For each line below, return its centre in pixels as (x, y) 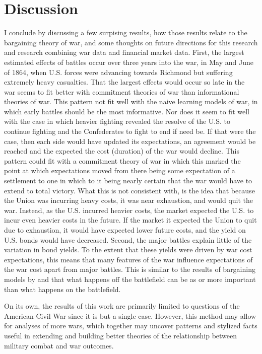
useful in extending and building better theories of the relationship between (121, 335)
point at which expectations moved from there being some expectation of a (120, 170)
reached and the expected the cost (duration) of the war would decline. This (122, 151)
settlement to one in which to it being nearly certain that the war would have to (128, 181)
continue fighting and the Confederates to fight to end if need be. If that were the (130, 131)
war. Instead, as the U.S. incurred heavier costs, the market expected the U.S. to (129, 210)
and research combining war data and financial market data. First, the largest (124, 52)
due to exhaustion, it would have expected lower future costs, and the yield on (125, 230)
